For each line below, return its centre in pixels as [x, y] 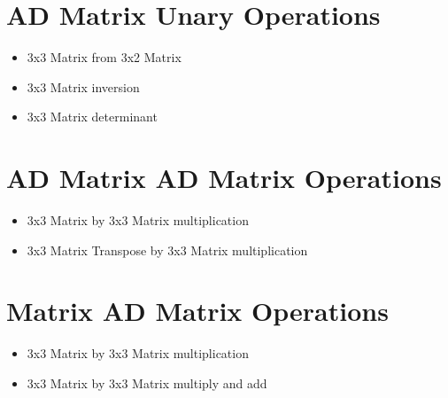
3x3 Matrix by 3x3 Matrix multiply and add [147, 382]
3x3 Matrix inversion [83, 86]
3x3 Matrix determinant [92, 117]
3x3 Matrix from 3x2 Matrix [104, 57]
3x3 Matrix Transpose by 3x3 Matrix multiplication [167, 250]
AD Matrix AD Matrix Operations [224, 178]
